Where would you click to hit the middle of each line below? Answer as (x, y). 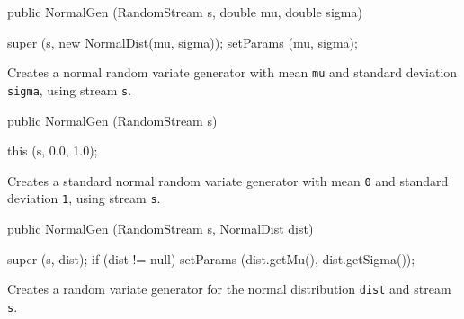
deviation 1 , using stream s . (84, 198)
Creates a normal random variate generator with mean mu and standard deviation (232, 72)
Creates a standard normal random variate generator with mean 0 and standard (228, 180)
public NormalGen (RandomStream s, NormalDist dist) (161, 228)
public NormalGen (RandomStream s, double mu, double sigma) (185, 12)
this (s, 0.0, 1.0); (53, 151)
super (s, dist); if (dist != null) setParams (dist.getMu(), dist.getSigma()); (211, 258)
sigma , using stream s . (70, 89)
